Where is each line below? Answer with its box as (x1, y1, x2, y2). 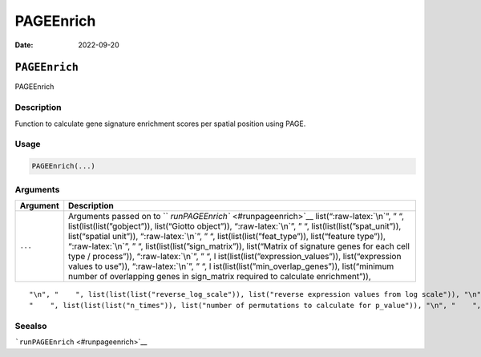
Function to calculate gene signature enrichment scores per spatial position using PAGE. (14, 119, 306, 128)
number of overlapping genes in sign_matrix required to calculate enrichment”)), (68, 270, 372, 282)
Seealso (14, 321, 47, 332)
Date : (14, 40, 34, 50)
